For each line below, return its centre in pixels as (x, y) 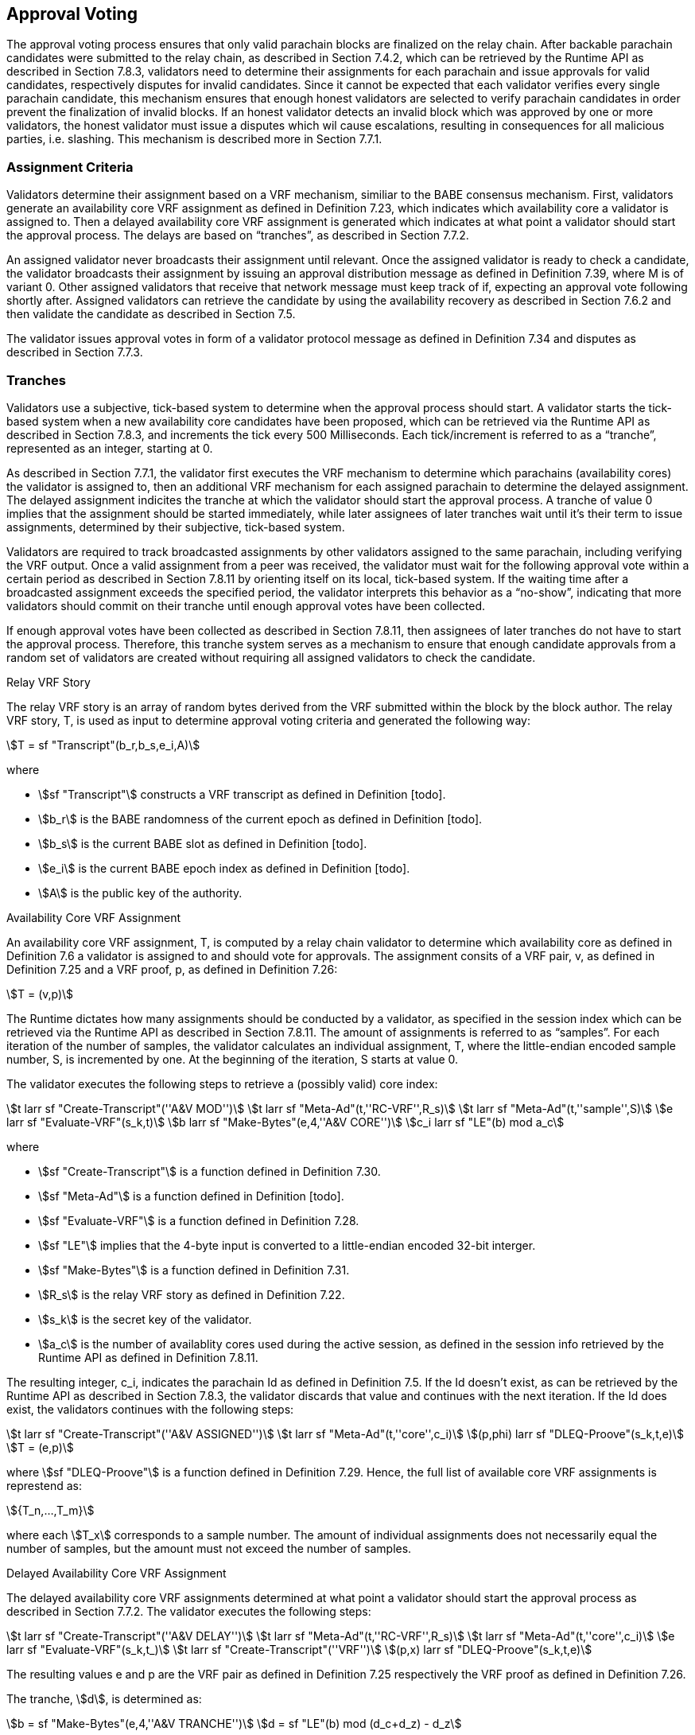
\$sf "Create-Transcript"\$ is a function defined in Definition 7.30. (210, 1171)
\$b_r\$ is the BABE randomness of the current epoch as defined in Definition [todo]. (260, 819)
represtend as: (45, 1485)
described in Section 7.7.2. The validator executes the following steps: (189, 1611)
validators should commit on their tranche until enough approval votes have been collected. (246, 605)
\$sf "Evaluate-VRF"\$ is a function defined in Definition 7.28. (199, 1220)
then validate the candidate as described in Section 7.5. (151, 314)
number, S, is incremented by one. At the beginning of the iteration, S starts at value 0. (233, 1059)
